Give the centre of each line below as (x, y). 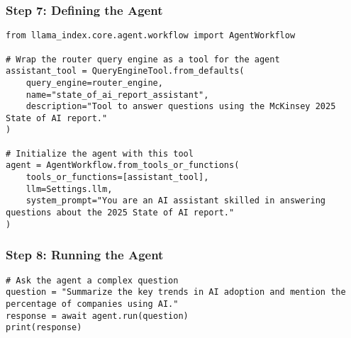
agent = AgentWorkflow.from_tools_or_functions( (123, 165)
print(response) (44, 328)
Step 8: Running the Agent (85, 255)
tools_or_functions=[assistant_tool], (117, 178)
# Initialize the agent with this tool (100, 153)
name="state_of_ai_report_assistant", (117, 95)
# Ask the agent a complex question (92, 280)
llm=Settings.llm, (69, 189)
